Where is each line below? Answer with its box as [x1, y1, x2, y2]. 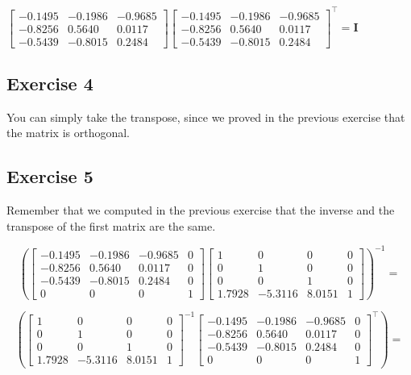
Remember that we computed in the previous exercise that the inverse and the [6, 202, 395, 219]
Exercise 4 [6, 70, 93, 95]
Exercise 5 [6, 164, 93, 189]
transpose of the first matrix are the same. [6, 217, 216, 234]
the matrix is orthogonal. [6, 124, 131, 141]
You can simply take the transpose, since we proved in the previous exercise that [6, 108, 405, 125]
